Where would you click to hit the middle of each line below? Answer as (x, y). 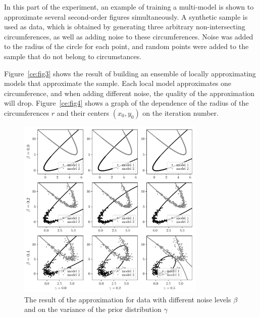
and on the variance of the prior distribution (93, 309)
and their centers (83, 112)
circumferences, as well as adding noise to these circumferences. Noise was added (129, 36)
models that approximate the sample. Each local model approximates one (118, 83)
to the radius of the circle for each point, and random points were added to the (126, 46)
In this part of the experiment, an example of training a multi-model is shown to (129, 7)
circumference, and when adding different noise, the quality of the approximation (129, 93)
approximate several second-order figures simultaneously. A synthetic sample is (126, 16)
